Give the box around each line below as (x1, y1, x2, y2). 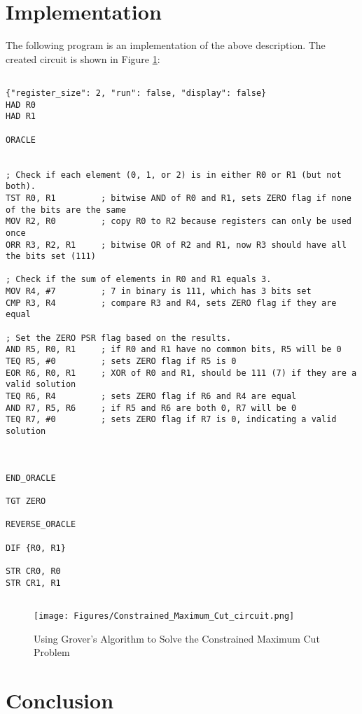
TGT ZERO (6, 496, 46, 506)
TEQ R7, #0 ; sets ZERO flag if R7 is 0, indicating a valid (6, 414, 337, 425)
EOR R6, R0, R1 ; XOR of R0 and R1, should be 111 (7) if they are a (6, 367, 357, 378)
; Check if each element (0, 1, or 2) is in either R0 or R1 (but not (6, 169, 342, 180)
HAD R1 (6, 111, 36, 122)
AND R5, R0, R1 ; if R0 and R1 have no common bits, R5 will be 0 (6, 344, 342, 355)
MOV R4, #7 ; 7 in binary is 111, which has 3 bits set (6, 286, 312, 297)
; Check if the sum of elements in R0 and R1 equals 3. (6, 274, 272, 285)
